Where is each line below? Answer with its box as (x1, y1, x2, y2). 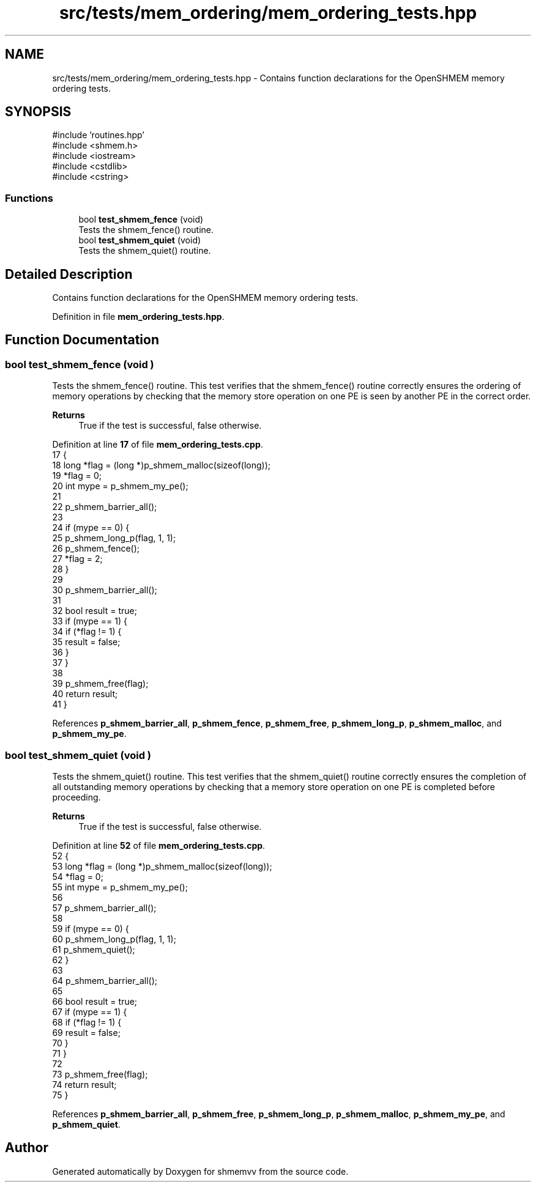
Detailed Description (5, 266, 133, 282)
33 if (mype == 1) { (52, 616, 128, 627)
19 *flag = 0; (52, 470, 102, 481)
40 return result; (52, 689, 118, 700)
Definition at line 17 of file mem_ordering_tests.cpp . (52, 439, 263, 450)
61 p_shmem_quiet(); (52, 944, 135, 955)
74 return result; (52, 1079, 117, 1090)
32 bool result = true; (52, 605, 137, 616)
